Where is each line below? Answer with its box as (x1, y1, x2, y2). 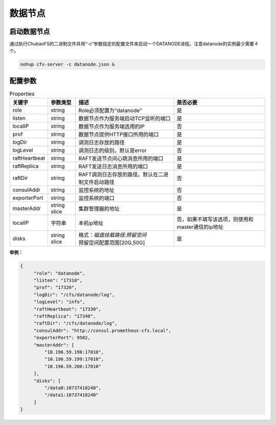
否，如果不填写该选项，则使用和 (176, 216, 254, 223)
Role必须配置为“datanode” (78, 107, 142, 114)
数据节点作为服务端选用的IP (78, 123, 145, 130)
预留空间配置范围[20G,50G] (78, 239, 145, 246)
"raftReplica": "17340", (33, 313, 96, 320)
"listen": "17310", (33, 278, 83, 284)
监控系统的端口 (78, 195, 114, 202)
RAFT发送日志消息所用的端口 (78, 163, 148, 170)
